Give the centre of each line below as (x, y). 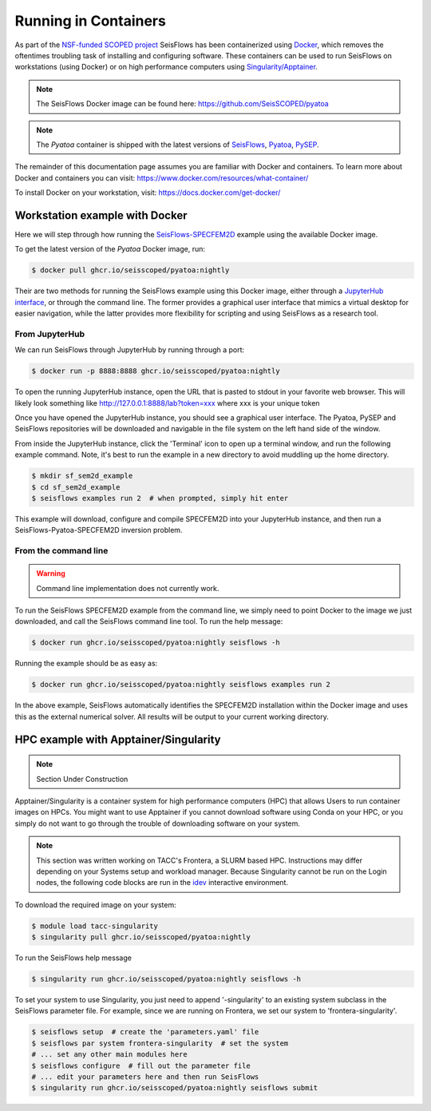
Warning (51, 573)
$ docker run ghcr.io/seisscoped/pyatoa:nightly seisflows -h (156, 643)
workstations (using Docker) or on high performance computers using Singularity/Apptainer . (166, 67)
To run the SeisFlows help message (73, 958)
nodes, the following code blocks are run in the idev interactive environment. (162, 883)
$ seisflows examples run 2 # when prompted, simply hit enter (160, 498)
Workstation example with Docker (101, 215)
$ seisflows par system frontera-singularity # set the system (160, 1043)
